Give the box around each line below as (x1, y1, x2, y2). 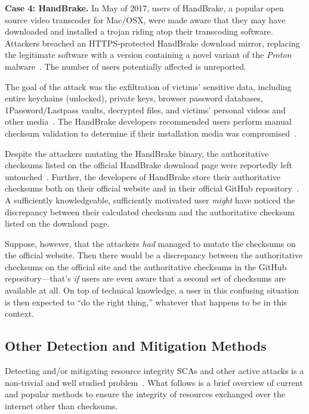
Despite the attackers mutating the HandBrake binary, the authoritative (5, 147, 269, 159)
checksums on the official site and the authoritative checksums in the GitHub (5, 260, 287, 273)
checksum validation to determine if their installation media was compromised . (5, 126, 296, 139)
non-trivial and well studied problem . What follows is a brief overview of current (5, 376, 303, 388)
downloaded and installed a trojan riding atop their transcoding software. (5, 25, 273, 38)
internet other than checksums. (5, 399, 118, 412)
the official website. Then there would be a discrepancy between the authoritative (5, 249, 303, 261)
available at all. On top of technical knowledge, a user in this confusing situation (5, 284, 299, 296)
